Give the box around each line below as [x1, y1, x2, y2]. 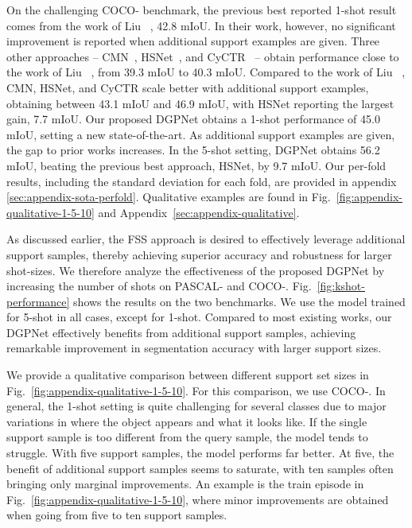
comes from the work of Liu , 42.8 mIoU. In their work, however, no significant [6, 17, 396, 33]
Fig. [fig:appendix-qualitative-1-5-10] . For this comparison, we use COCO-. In [6, 382, 386, 398]
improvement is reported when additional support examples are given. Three [6, 33, 380, 49]
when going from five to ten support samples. [6, 507, 227, 523]
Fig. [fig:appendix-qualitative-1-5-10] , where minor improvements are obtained [6, 491, 389, 507]
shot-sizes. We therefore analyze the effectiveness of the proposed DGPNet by [6, 262, 385, 278]
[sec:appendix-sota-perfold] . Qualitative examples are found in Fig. [6, 188, 331, 205]
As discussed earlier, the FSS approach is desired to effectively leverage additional [6, 231, 406, 247]
